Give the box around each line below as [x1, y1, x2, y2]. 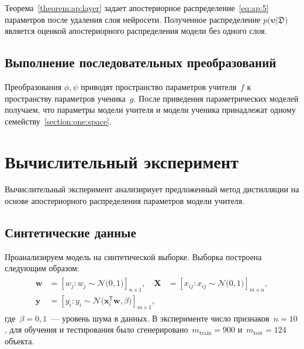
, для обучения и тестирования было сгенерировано [5, 323, 188, 336]
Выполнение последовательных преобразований [5, 53, 277, 71]
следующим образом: [5, 262, 80, 274]
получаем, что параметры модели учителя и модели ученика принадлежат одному [5, 103, 296, 116]
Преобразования [5, 80, 62, 92]
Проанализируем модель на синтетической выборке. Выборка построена [5, 250, 262, 262]
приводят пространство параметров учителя [81, 80, 237, 92]
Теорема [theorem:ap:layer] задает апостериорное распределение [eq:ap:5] [5, 2, 269, 13]
